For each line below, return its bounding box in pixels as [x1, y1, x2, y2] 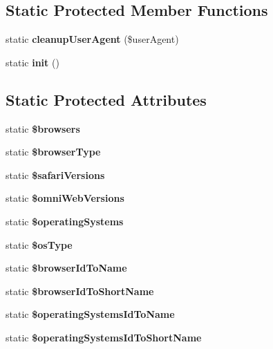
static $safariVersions [6, 167, 105, 182]
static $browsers [6, 121, 80, 135]
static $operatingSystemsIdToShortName [6, 330, 202, 344]
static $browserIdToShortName [6, 283, 154, 298]
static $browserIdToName [6, 261, 127, 275]
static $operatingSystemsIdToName [6, 307, 175, 321]
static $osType [6, 237, 73, 252]
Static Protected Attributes [6, 88, 207, 110]
